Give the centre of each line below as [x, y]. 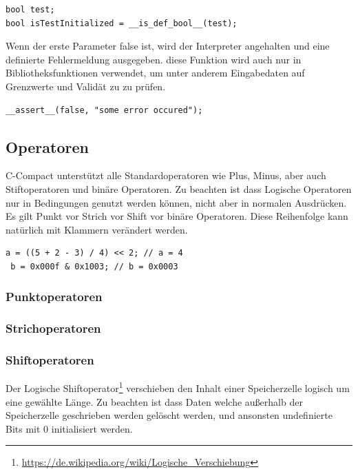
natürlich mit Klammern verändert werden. [97, 229]
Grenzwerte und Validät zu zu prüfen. [86, 86]
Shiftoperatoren [50, 360]
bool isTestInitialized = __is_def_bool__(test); [122, 23]
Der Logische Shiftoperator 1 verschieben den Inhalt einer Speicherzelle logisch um [178, 387]
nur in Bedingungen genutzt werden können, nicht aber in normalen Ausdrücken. [176, 202]
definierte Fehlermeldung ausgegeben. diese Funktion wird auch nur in [154, 59]
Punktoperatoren [54, 297]
